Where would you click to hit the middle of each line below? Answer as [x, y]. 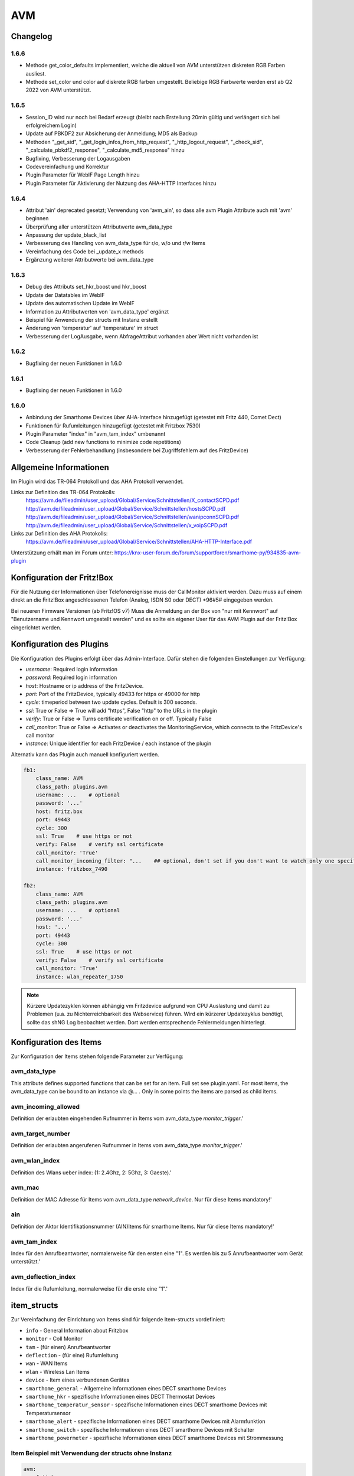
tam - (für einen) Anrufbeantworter [68, 1347]
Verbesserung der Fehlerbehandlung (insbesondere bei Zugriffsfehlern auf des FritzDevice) [137, 450]
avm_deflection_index [43, 1277]
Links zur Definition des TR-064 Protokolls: [63, 492]
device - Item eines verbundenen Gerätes [78, 1380]
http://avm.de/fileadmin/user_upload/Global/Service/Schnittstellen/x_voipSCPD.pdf [127, 525]
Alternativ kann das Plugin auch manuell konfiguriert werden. [85, 754]
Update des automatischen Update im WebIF [80, 303]
